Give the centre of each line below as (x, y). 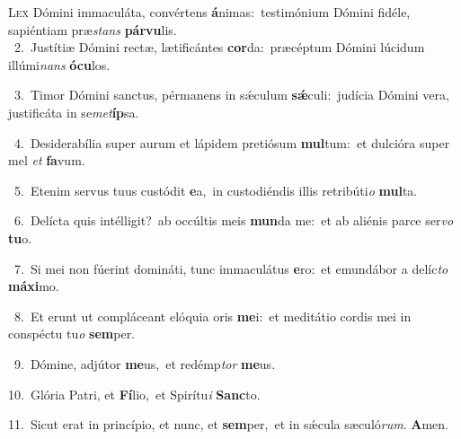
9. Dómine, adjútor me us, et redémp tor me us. (145, 363)
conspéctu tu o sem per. (72, 334)
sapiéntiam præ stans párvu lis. (93, 29)
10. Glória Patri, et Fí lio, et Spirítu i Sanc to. (134, 394)
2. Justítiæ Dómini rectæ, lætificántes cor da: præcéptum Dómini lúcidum (219, 47)
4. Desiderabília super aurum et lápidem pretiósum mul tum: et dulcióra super (232, 142)
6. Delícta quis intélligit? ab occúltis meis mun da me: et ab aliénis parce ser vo (234, 220)
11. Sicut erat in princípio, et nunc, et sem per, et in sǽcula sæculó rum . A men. (228, 424)
